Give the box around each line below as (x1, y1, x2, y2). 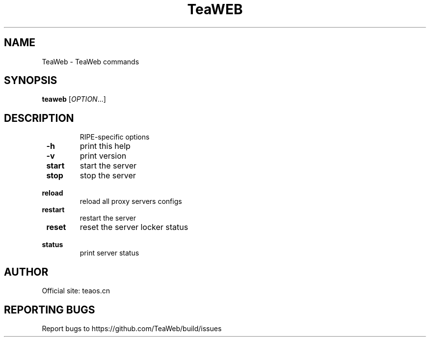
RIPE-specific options (80, 133, 150, 142)
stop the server (80, 170, 136, 181)
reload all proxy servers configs (80, 197, 182, 206)
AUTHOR (4, 265, 49, 278)
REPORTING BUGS (4, 303, 95, 316)
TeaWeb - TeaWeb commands (42, 57, 139, 66)
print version (80, 151, 127, 161)
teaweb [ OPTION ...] (42, 95, 106, 104)
